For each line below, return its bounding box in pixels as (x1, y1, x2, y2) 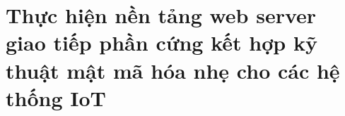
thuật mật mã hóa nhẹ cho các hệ (6, 56, 340, 84)
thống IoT (6, 83, 106, 112)
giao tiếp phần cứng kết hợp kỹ (6, 28, 317, 57)
